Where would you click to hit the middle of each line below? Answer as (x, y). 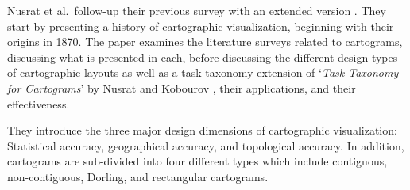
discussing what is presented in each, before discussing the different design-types (203, 57)
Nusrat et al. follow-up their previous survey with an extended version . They (197, 10)
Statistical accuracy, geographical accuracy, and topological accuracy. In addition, (206, 145)
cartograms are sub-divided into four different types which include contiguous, (197, 161)
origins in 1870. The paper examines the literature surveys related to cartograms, (205, 42)
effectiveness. (39, 103)
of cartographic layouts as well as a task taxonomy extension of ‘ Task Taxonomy (203, 72)
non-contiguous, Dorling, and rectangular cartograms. (138, 176)
